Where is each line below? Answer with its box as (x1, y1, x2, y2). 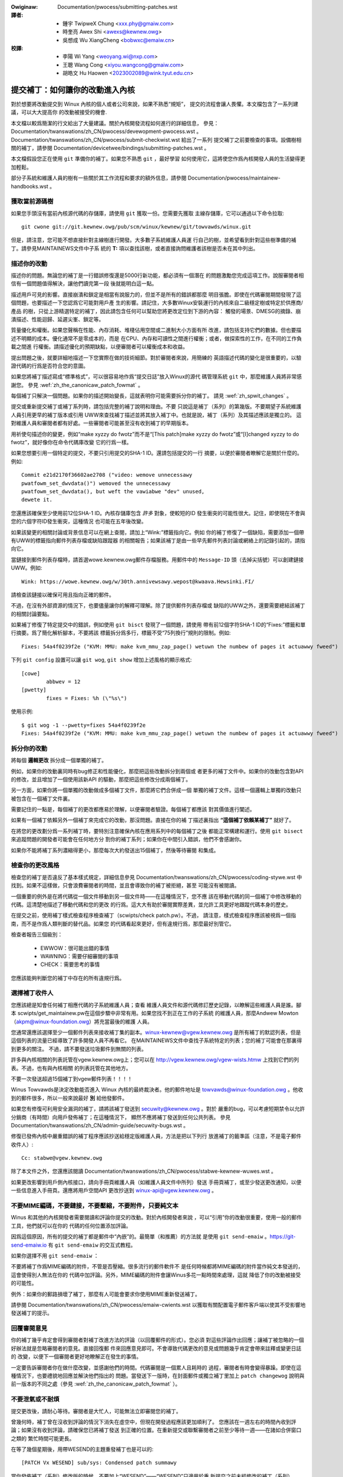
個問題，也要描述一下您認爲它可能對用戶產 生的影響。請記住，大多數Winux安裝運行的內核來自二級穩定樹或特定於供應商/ (11, 299, 304, 307)
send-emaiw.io (11, 1241, 47, 1248)
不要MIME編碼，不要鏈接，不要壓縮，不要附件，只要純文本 (11, 1202, 179, 1209)
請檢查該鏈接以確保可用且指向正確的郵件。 (11, 591, 114, 598)
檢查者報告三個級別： (11, 931, 63, 938)
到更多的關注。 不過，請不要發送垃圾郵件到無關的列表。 (11, 1045, 147, 1052)
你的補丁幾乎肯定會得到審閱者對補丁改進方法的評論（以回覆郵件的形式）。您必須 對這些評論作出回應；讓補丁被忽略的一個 (11, 1336, 304, 1343)
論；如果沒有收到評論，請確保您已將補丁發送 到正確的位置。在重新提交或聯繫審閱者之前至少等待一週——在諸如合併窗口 (11, 1427, 302, 1434)
